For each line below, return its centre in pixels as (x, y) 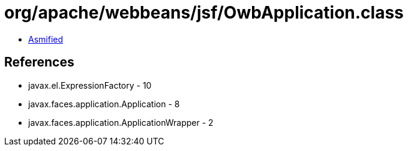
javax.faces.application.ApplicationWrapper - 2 (121, 122)
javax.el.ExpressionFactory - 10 (90, 85)
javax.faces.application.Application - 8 (104, 104)
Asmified (46, 39)
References (39, 62)
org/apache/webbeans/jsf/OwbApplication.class (204, 13)
